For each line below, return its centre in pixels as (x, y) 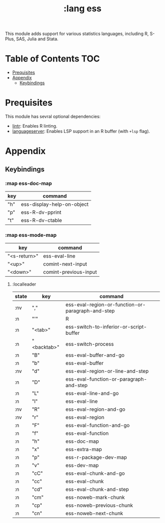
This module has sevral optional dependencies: (53, 117)
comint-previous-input (70, 272)
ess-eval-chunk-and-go (95, 473)
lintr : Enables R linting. (35, 126)
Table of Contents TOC (53, 59)
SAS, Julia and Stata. (37, 39)
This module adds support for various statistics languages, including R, (77, 34)
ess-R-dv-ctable (41, 220)
